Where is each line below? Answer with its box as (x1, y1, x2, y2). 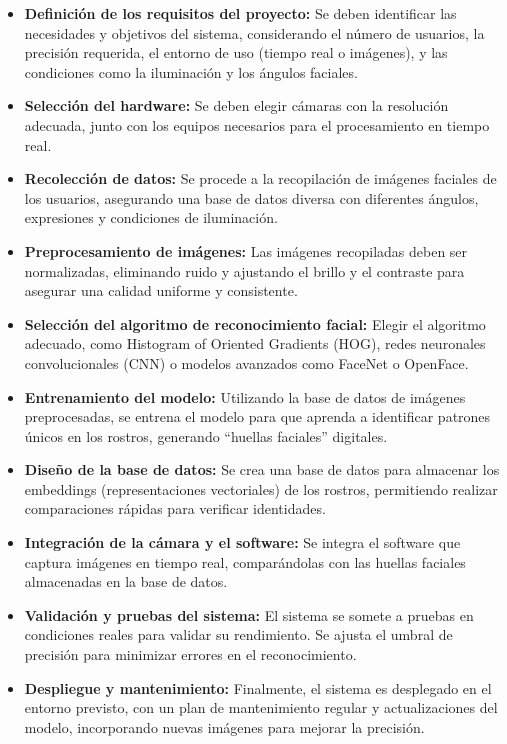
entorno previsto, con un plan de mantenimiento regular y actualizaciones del (24, 697, 498, 718)
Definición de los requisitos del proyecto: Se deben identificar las (24, 3, 457, 23)
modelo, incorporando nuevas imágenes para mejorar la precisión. (24, 716, 425, 737)
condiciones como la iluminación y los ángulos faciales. (24, 61, 358, 82)
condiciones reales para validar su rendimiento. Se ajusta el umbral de (24, 624, 453, 645)
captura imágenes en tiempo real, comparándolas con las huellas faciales (24, 551, 466, 572)
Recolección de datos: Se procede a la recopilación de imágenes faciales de (24, 168, 497, 189)
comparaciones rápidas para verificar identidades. (24, 498, 326, 519)
